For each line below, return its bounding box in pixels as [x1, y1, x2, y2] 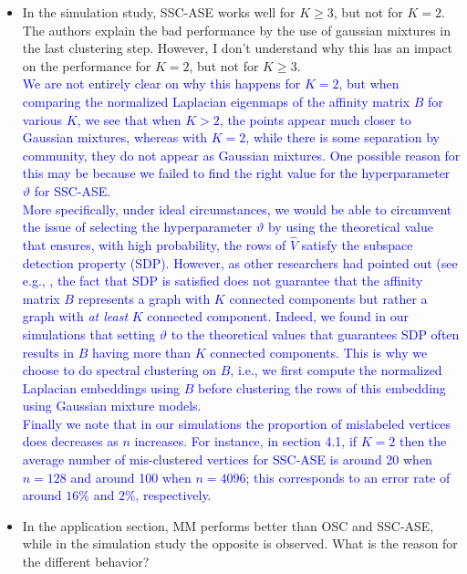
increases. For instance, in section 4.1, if [134, 432, 358, 451]
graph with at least [22, 307, 129, 326]
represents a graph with [78, 288, 211, 308]
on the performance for [22, 56, 151, 75]
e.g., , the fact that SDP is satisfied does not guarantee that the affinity [22, 271, 423, 290]
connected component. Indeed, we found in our [147, 307, 409, 326]
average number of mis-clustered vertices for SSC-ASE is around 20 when [22, 450, 432, 469]
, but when [338, 74, 400, 93]
